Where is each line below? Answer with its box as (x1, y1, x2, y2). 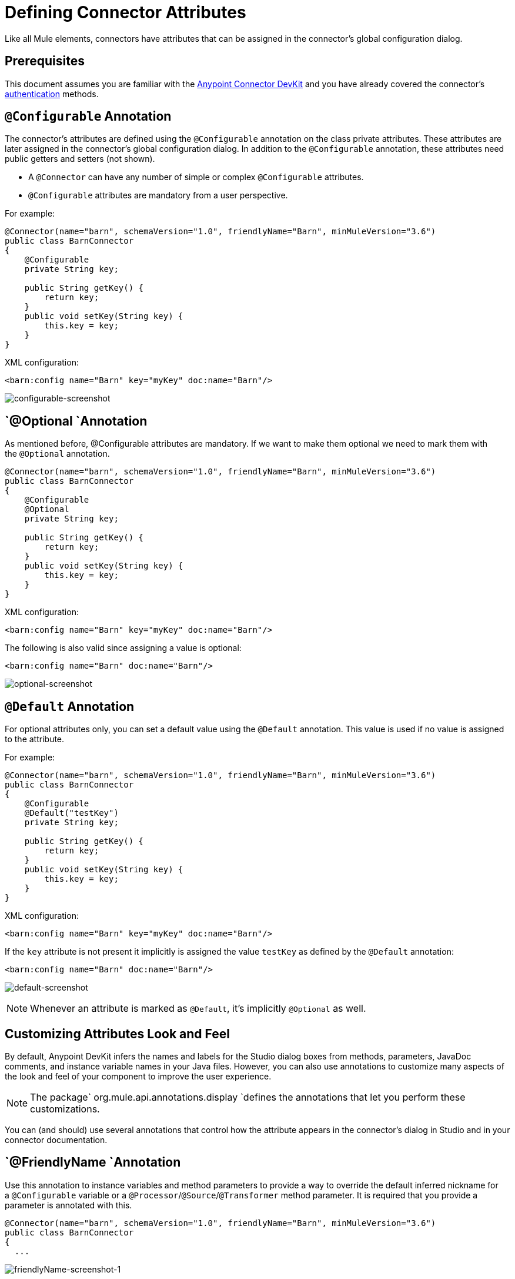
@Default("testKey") (24, 808, 119, 818)
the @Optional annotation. (5, 449, 110, 459)
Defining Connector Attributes (5, 2, 246, 22)
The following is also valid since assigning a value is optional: (5, 643, 242, 653)
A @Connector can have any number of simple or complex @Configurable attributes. (28, 172, 364, 182)
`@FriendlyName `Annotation (5, 1155, 181, 1170)
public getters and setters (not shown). (5, 154, 155, 164)
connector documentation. (5, 1134, 108, 1145)
